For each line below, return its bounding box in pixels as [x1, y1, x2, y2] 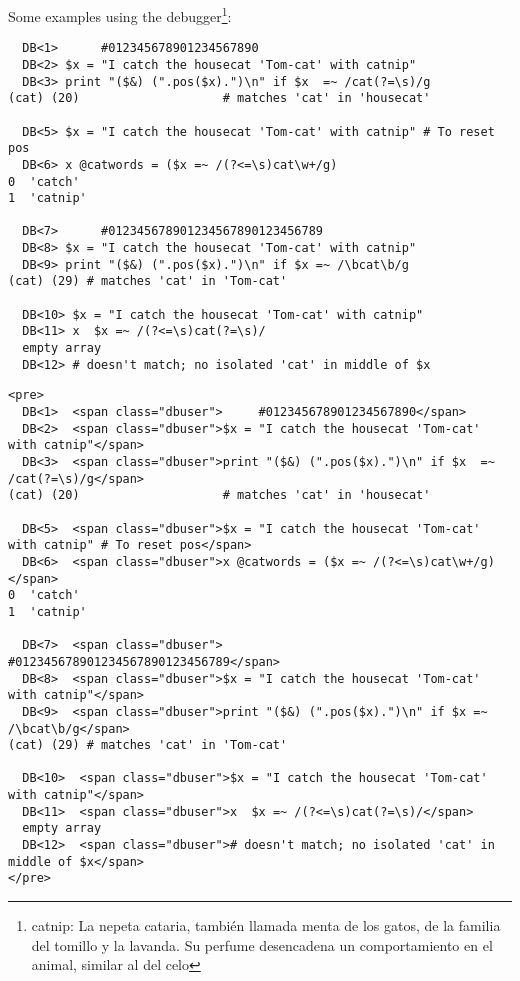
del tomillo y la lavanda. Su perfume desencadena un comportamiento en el [31, 934, 493, 955]
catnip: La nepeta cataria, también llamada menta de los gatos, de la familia [31, 915, 501, 936]
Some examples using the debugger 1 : [8, 3, 232, 26]
